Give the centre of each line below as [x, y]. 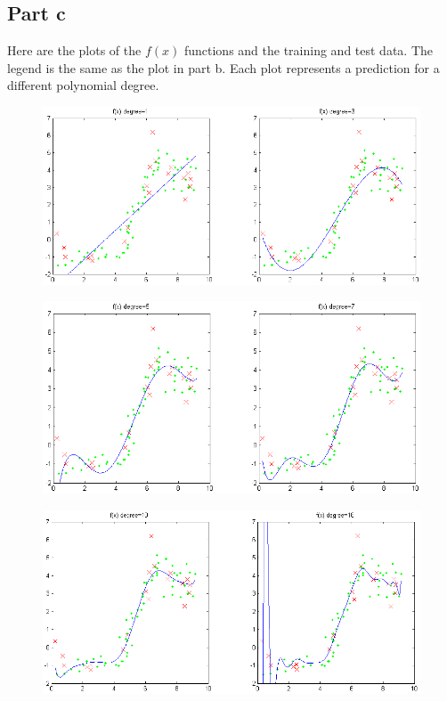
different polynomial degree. [83, 85]
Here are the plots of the [74, 50]
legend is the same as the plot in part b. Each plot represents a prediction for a [223, 67]
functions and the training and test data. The [309, 50]
